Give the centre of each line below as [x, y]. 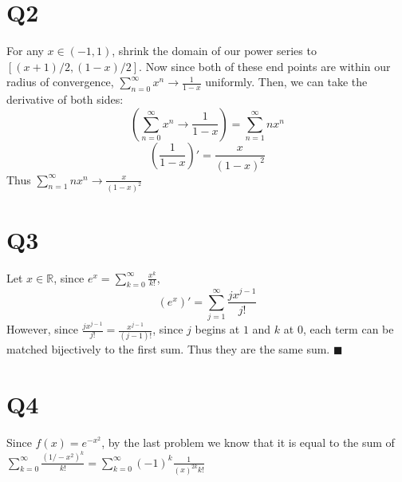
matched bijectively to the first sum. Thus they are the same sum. [168, 349]
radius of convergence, [60, 82]
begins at [217, 329]
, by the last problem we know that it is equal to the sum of [248, 442]
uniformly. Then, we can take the [286, 82]
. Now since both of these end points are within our [265, 66]
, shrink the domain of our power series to [214, 51]
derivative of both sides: [65, 99]
